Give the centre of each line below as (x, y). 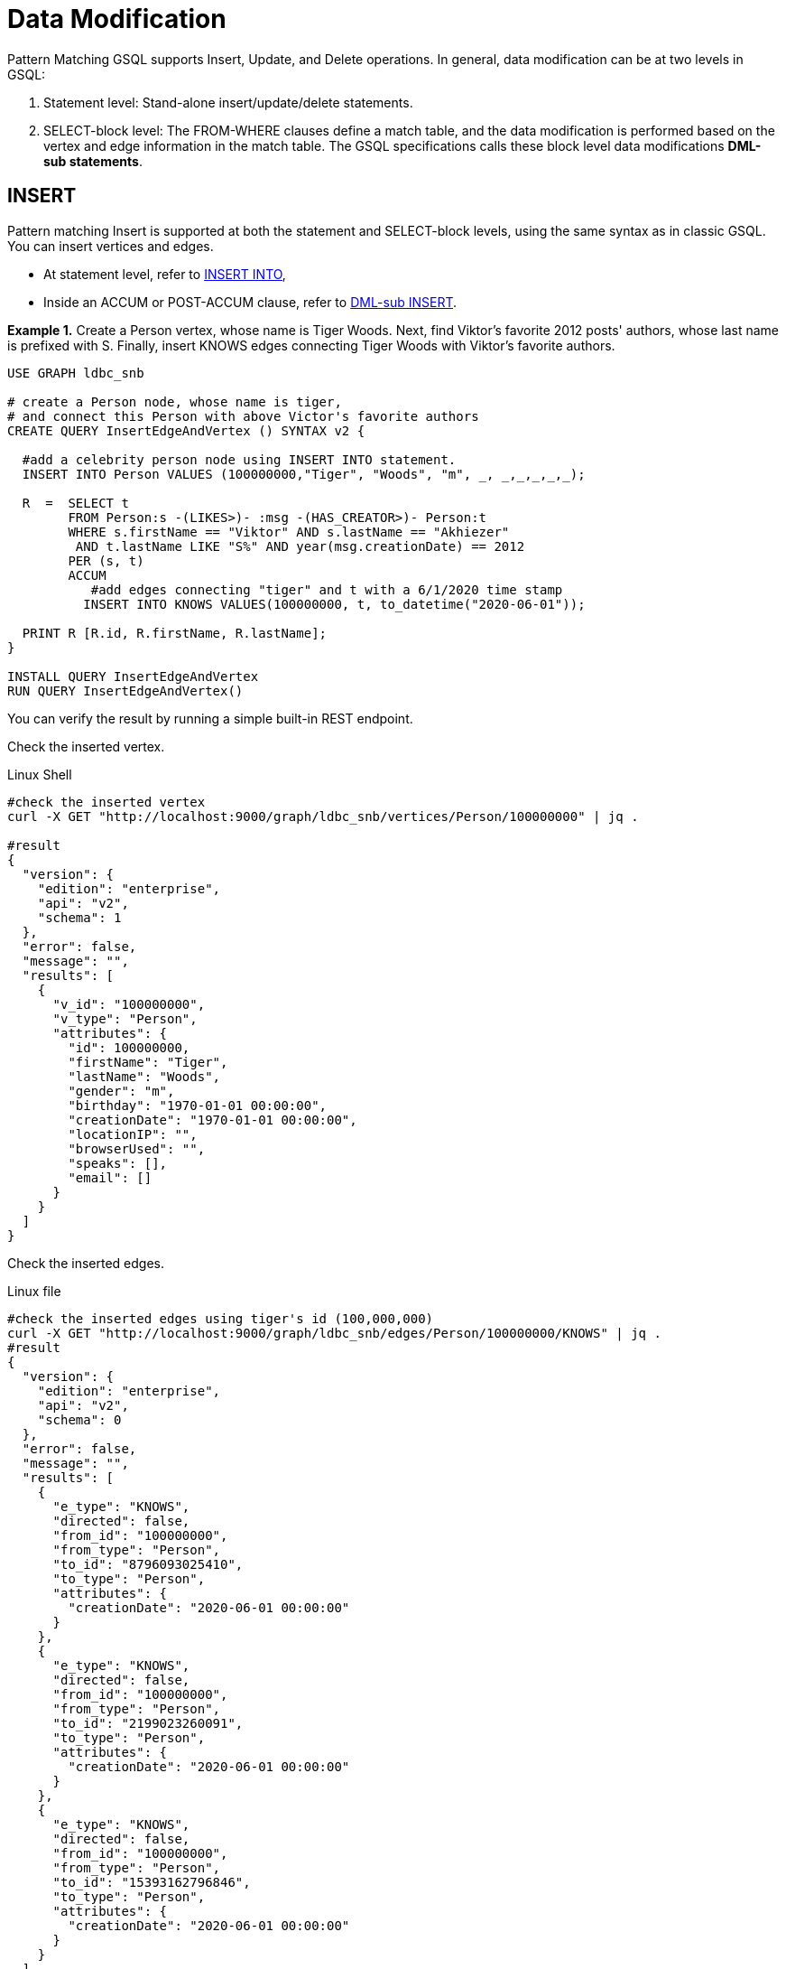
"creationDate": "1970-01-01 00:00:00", (213, 1120)
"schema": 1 (79, 917)
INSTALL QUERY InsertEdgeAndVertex (133, 676)
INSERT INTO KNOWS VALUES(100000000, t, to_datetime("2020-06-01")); (334, 604)
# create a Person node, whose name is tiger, (175, 401)
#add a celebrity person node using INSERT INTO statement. (239, 459)
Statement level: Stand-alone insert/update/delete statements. (228, 102)
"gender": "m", (121, 1091)
